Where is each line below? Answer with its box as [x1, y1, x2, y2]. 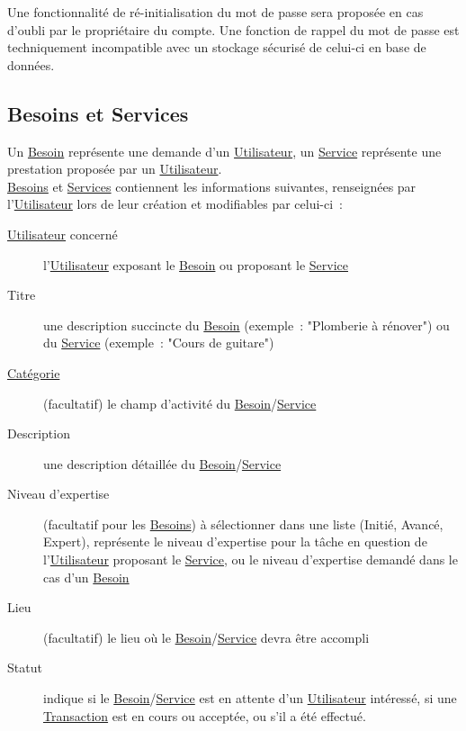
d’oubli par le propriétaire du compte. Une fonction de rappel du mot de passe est [7, 20, 460, 39]
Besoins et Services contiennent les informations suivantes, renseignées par [7, 176, 417, 195]
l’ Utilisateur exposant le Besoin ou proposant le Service [43, 255, 348, 274]
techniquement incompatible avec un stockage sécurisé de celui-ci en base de [7, 38, 426, 57]
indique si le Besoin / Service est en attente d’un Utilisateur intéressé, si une [43, 689, 457, 708]
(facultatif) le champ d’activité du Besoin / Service [43, 393, 317, 412]
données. [7, 55, 55, 74]
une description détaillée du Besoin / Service [43, 454, 282, 473]
